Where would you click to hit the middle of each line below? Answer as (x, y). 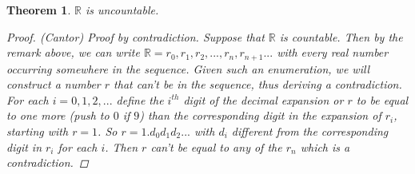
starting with (38, 131)
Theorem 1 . (39, 10)
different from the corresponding (310, 131)
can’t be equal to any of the (216, 146)
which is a (325, 146)
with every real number (333, 52)
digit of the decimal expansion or (263, 99)
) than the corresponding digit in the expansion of (260, 115)
